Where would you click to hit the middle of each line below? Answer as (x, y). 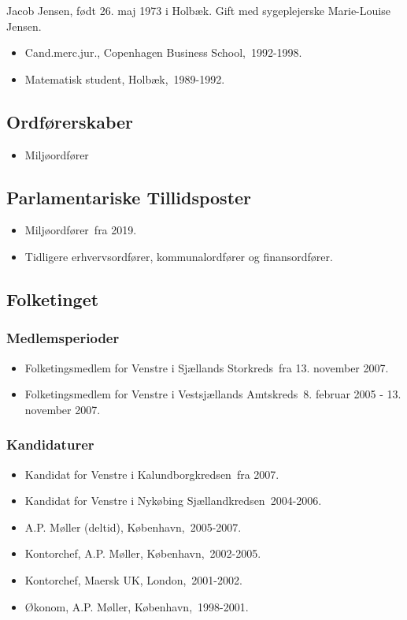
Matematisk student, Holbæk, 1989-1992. (125, 78)
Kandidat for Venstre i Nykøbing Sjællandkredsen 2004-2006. (173, 500)
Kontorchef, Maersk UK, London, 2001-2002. (133, 579)
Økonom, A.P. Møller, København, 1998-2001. (137, 606)
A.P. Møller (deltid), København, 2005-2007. (133, 527)
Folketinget (53, 299)
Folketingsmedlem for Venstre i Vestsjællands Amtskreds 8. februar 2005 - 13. (213, 394)
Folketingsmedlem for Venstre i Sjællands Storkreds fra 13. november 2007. (207, 367)
